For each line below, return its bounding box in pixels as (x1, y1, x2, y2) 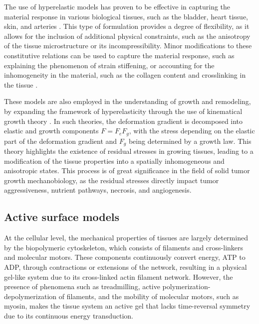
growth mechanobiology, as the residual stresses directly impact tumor (4, 175, 219, 185)
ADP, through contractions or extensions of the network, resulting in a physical (4, 261, 247, 272)
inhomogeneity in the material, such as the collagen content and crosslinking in (4, 70, 246, 80)
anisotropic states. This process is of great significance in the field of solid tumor (4, 165, 250, 176)
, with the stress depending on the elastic (129, 125, 255, 136)
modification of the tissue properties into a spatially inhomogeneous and (4, 155, 225, 166)
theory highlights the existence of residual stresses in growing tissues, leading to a (4, 146, 254, 156)
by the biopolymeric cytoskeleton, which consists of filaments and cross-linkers (4, 242, 244, 252)
